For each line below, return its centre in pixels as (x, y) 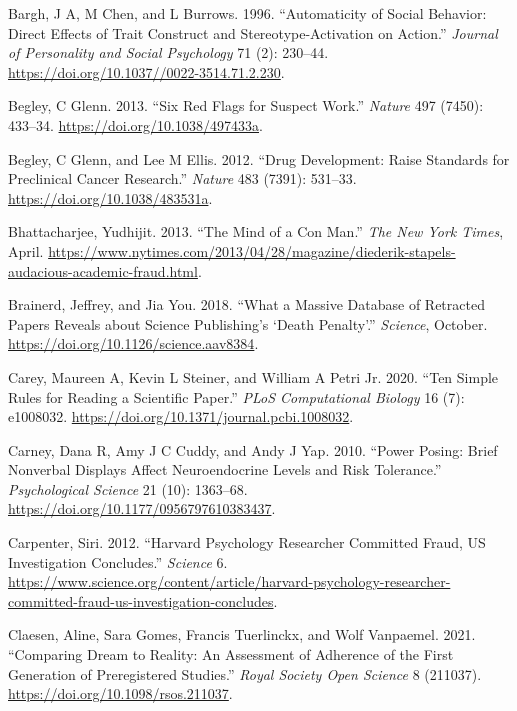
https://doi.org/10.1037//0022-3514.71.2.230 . (146, 71)
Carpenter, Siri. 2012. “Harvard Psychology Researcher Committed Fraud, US (247, 542)
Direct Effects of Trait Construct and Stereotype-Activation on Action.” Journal (253, 32)
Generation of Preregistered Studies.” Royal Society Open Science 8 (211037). (245, 673)
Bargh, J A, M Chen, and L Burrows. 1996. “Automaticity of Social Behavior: (247, 13)
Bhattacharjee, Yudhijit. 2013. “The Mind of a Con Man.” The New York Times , (256, 231)
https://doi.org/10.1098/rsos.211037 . (120, 693)
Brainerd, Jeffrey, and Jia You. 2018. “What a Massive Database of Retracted (246, 304)
